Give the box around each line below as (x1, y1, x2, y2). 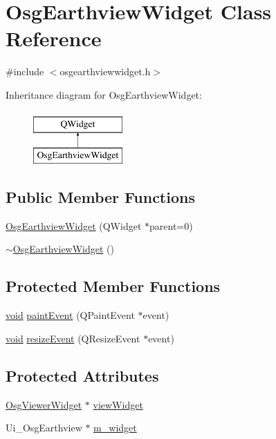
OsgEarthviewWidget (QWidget (6, 218, 142, 233)
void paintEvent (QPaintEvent (6, 308, 135, 322)
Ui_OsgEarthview (6, 420, 82, 435)
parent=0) (149, 218, 193, 233)
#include (6, 64, 44, 79)
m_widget (93, 420, 137, 435)
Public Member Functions (6, 186, 195, 208)
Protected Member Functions (6, 275, 221, 297)
